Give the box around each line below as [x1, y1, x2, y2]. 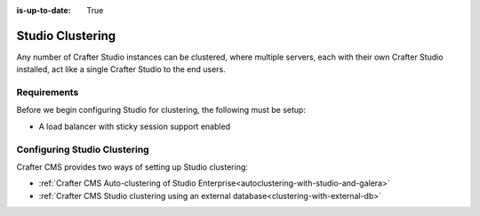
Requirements [16, 86, 79, 99]
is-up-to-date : [16, 5, 71, 15]
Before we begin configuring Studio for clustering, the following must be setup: [16, 105, 307, 116]
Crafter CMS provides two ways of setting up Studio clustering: [16, 161, 249, 172]
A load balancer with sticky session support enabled [38, 121, 231, 132]
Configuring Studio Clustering [16, 143, 150, 156]
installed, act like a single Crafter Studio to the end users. [16, 64, 226, 75]
